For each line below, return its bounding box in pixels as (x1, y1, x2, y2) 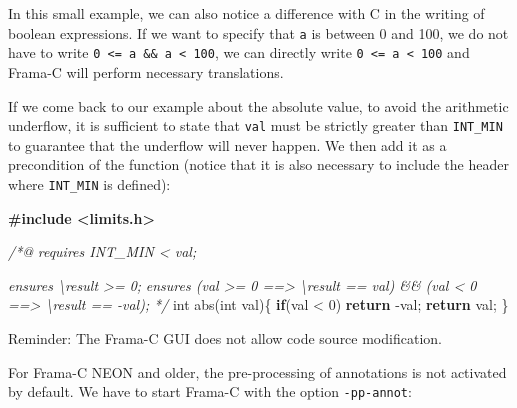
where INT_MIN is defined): (8, 173, 171, 194)
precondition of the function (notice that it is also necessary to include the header (8, 154, 509, 175)
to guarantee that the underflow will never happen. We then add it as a (8, 134, 447, 155)
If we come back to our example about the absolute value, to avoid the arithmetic (8, 95, 509, 116)
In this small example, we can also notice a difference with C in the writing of (8, 3, 485, 23)
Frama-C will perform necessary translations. (8, 61, 284, 82)
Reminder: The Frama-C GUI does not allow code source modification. (8, 327, 442, 348)
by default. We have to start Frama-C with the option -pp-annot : (8, 381, 412, 402)
